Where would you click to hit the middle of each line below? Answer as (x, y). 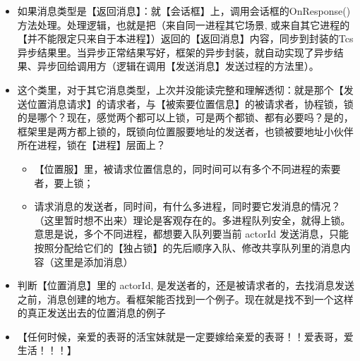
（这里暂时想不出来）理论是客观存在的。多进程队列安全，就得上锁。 (192, 220)
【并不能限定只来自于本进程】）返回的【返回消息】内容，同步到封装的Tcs (185, 38)
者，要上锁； (64, 182)
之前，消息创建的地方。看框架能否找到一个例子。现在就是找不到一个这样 (185, 299)
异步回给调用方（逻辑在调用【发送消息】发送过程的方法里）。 (178, 66)
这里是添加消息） (94, 261)
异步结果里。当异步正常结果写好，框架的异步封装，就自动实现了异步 (175, 52)
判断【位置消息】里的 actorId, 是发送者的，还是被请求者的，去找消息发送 (186, 285)
